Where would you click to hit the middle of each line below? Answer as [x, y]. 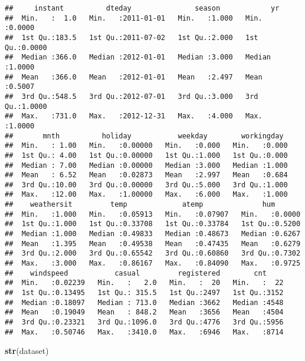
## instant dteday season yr [142, 8]
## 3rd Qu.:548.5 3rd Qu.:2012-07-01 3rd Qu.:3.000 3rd [132, 96]
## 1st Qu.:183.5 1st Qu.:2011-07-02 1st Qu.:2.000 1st [132, 37]
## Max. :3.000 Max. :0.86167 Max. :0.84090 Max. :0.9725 [153, 264]
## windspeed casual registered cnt [136, 273]
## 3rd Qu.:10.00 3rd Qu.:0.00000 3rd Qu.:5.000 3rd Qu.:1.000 [146, 185]
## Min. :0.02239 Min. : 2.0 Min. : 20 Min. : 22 [144, 283]
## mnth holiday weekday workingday [144, 136]
